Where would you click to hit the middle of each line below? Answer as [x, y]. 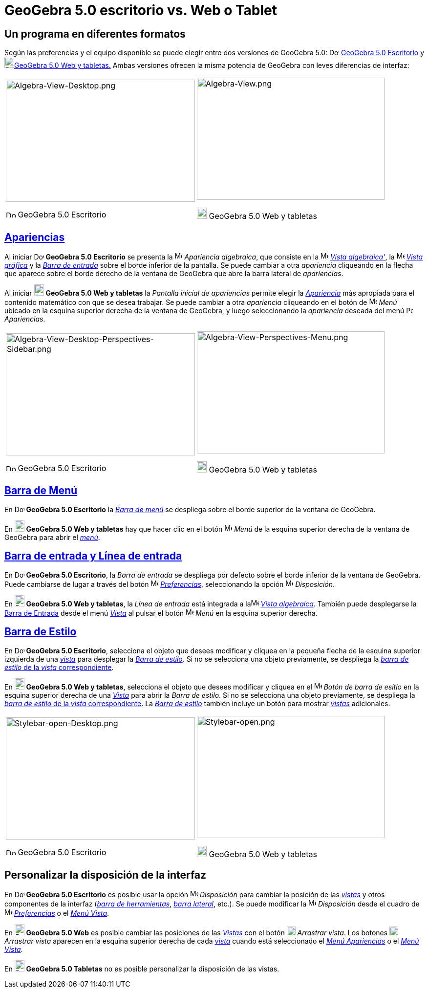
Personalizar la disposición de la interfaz [106, 875]
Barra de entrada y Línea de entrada [93, 556]
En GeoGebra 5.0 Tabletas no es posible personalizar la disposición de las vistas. [142, 969]
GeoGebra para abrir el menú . [52, 537]
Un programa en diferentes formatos [95, 34]
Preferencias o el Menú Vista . [62, 913]
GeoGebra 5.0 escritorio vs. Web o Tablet [141, 10]
